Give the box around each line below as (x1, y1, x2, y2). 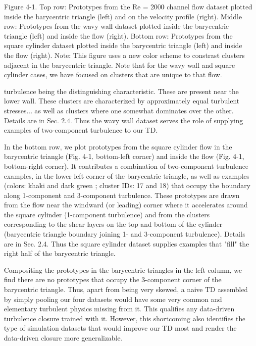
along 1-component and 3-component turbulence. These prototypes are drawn (4, 190, 240, 200)
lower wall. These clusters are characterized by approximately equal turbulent (4, 96, 240, 106)
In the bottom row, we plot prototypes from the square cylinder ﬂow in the (4, 141, 232, 151)
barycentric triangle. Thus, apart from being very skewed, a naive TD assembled (4, 284, 248, 295)
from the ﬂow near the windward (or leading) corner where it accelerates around (4, 199, 248, 210)
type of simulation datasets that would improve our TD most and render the (4, 323, 237, 333)
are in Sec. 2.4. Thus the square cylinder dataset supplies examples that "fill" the (4, 238, 249, 248)
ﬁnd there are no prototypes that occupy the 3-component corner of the (4, 274, 222, 285)
